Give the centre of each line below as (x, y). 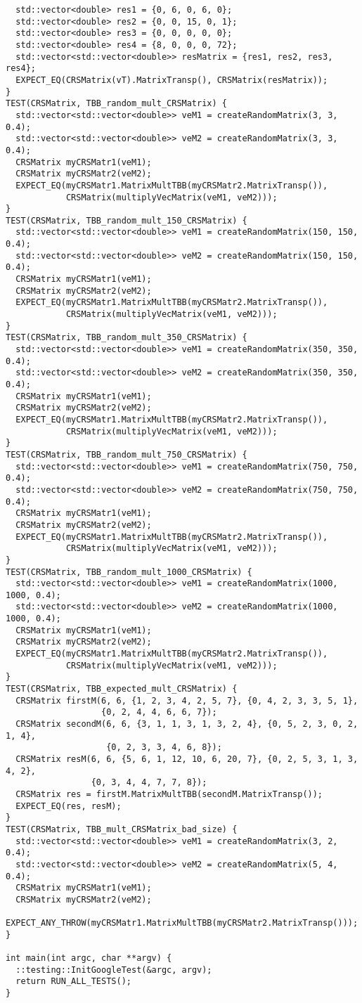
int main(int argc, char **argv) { (89, 958)
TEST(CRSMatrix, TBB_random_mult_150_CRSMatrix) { (127, 220)
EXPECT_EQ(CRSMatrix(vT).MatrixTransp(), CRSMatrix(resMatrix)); (172, 80)
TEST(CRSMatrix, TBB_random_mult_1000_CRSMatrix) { (129, 572)
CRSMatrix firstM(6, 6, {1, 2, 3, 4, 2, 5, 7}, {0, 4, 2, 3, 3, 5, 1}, (187, 700)
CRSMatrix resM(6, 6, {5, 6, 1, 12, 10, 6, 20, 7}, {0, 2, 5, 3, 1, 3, (187, 759)
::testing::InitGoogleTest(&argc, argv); (114, 970)
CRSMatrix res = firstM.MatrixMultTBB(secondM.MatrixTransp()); (169, 794)
